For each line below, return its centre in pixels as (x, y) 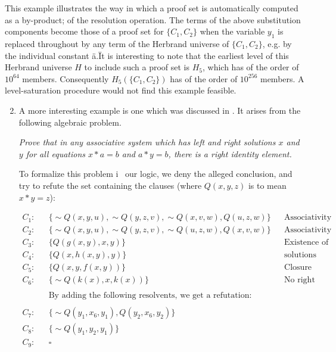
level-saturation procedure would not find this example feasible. (121, 90)
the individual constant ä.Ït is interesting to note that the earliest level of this (147, 55)
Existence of (307, 243)
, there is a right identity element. (230, 153)
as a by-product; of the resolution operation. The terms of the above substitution (153, 19)
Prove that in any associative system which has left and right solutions (147, 142)
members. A (282, 78)
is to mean (267, 185)
